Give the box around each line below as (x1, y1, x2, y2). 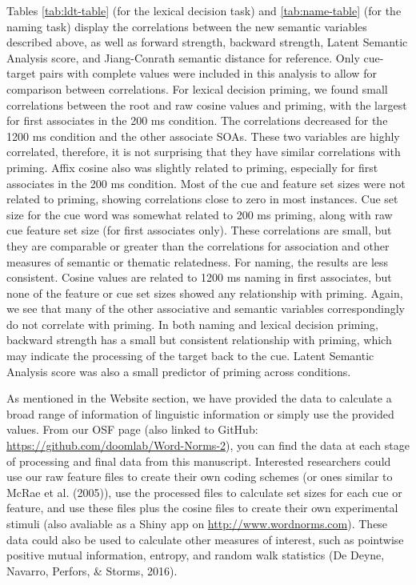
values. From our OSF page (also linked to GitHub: (6, 421, 258, 438)
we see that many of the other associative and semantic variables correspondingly (6, 300, 405, 317)
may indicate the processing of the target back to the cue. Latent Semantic (6, 347, 374, 364)
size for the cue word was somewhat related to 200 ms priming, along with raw (6, 206, 393, 222)
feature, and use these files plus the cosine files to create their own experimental (6, 499, 398, 516)
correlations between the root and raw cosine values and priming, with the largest (6, 96, 407, 113)
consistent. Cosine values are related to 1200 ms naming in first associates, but (6, 269, 392, 286)
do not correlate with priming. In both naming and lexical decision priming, (6, 315, 379, 332)
